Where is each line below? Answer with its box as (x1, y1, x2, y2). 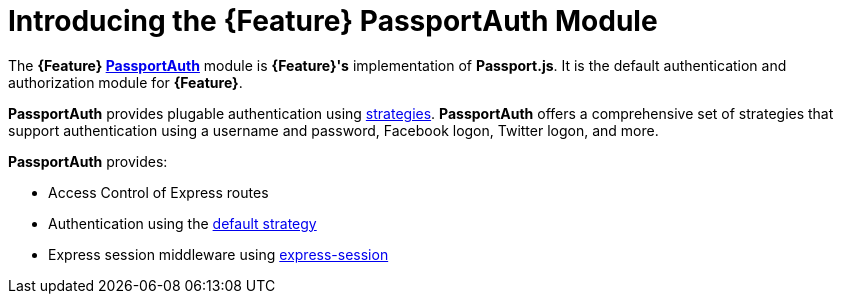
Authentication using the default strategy (48, 214, 317, 232)
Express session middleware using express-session (48, 245, 389, 263)
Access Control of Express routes (48, 183, 269, 201)
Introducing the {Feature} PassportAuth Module (8, 4, 658, 38)
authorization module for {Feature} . (8, 73, 243, 91)
